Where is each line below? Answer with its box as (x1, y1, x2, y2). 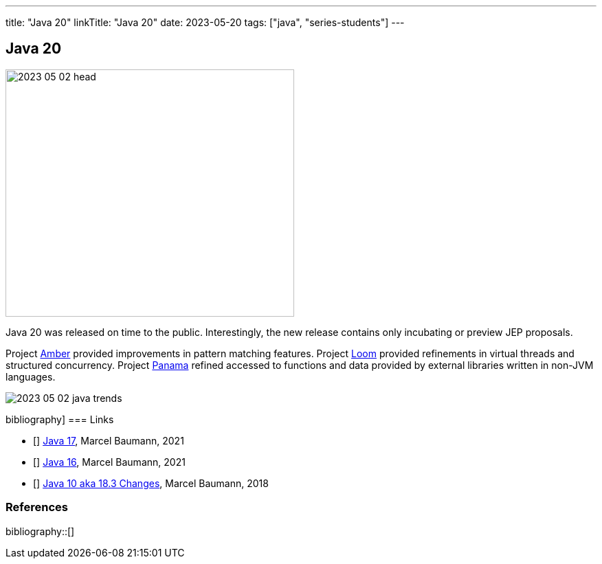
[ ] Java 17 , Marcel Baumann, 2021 (33, 434, 184, 447)
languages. (5, 370, 56, 383)
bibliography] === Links (5, 413, 114, 425)
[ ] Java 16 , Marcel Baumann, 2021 (33, 455, 186, 468)
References (5, 500, 68, 515)
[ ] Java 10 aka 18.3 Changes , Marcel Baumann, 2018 (33, 477, 269, 489)
